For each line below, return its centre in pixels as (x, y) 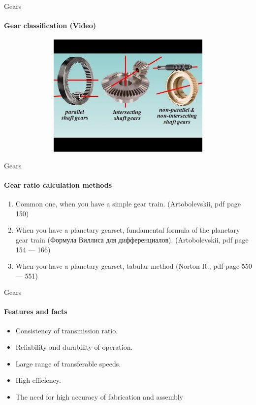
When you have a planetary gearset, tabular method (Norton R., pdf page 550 (134, 266)
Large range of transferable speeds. (68, 363)
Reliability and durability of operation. (74, 347)
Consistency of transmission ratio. (67, 330)
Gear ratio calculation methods (58, 184)
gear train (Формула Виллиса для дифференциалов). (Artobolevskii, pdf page (132, 239)
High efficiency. (38, 380)
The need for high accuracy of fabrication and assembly (99, 397)
